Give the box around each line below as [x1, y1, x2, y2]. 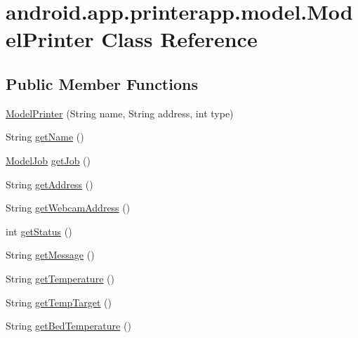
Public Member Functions [6, 72, 198, 94]
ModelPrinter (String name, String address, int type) [6, 105, 234, 120]
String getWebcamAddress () [6, 200, 131, 215]
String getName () [6, 129, 84, 144]
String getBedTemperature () [6, 318, 131, 333]
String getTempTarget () [6, 294, 112, 309]
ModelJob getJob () [6, 152, 91, 167]
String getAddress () [6, 176, 93, 191]
